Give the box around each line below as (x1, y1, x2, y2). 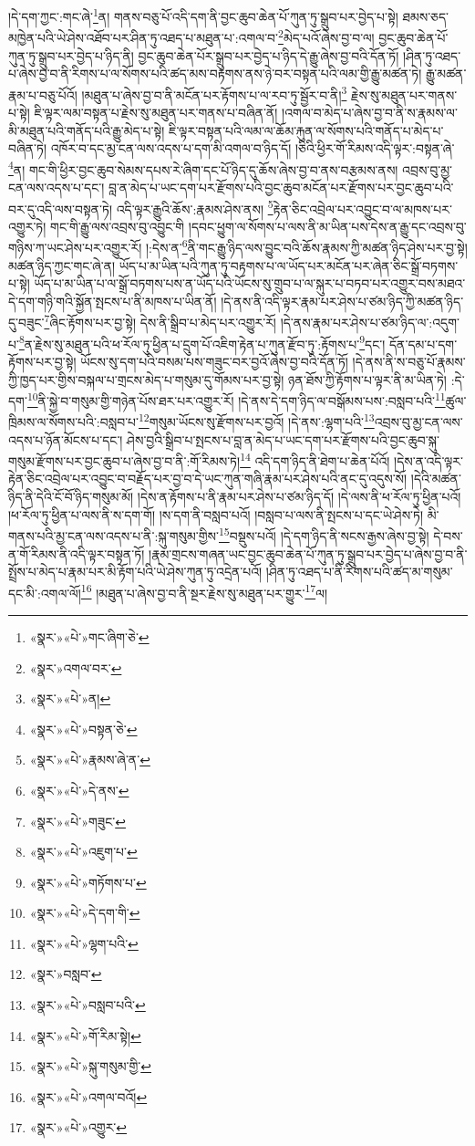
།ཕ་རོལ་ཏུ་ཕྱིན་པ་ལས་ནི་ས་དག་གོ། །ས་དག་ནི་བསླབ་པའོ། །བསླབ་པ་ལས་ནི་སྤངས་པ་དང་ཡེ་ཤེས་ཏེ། (8, 505, 424, 524)
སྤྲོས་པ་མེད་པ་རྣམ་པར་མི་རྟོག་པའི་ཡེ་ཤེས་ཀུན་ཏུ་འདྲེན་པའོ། (8, 562, 263, 581)
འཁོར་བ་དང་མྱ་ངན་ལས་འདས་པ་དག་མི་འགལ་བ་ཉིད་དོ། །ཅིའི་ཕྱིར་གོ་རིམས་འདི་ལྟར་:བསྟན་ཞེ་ (50, 139, 455, 158)
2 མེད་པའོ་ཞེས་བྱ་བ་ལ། (278, 26, 375, 47)
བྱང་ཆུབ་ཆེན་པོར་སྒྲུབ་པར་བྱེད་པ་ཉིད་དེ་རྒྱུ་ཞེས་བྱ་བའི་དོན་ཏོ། (138, 46, 399, 65)
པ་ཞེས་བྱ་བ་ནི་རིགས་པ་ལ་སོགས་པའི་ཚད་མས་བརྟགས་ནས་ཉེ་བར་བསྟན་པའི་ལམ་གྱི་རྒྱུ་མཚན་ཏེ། (8, 64, 422, 83)
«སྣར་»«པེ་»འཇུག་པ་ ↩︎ (29, 842, 138, 861)
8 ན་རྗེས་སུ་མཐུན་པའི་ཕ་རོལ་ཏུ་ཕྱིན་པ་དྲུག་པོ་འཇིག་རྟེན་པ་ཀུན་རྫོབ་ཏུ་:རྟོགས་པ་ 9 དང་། (18, 331, 386, 353)
